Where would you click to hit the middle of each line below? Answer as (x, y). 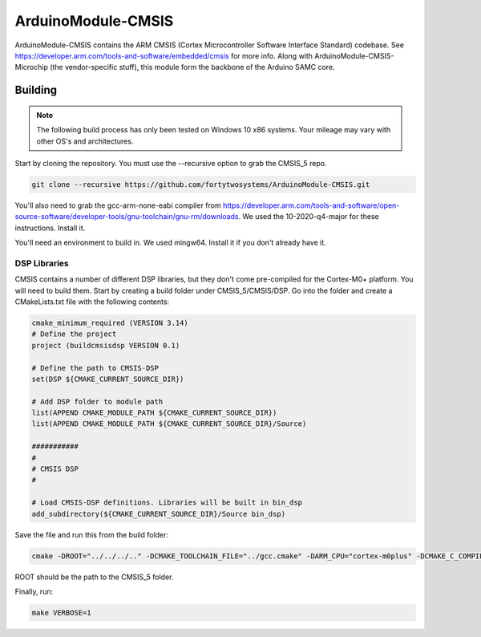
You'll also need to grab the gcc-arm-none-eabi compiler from (118, 205)
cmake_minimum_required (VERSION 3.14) (110, 323)
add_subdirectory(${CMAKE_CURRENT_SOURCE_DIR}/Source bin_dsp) (159, 514)
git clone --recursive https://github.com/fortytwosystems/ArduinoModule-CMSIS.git (201, 184)
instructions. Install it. (50, 228)
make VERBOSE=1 (61, 613)
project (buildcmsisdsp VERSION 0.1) (106, 345)
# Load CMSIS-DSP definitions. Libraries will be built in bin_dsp (167, 503)
